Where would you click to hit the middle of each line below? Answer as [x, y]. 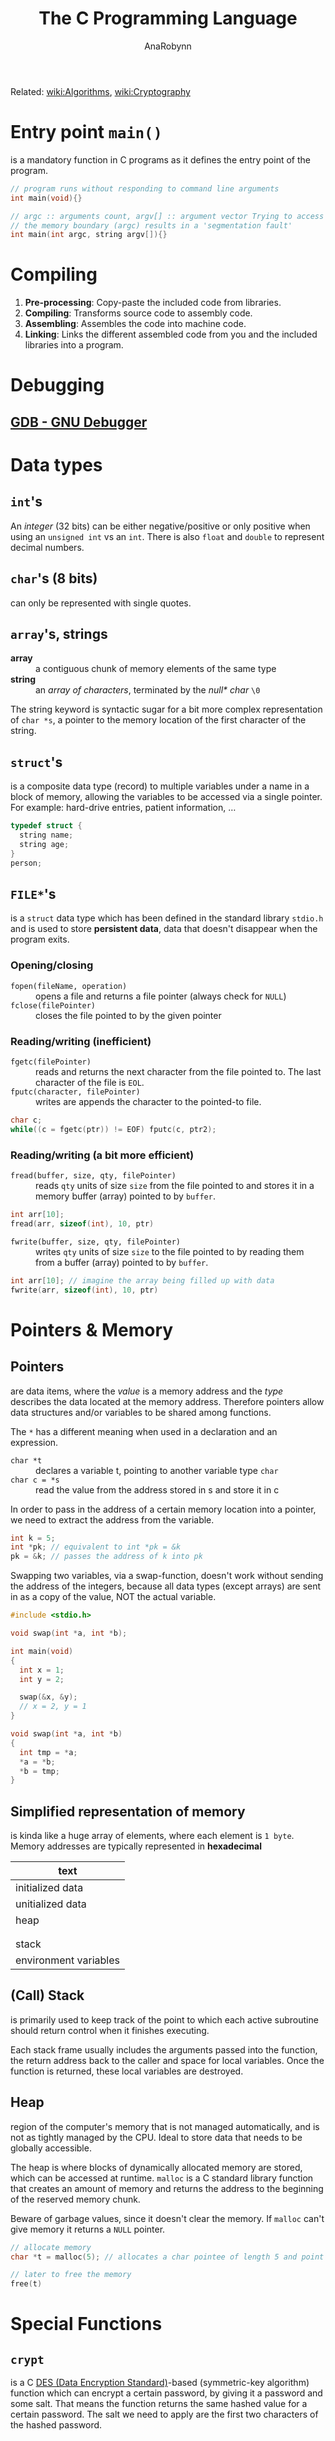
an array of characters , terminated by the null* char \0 [148, 690]
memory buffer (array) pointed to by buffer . [125, 1196]
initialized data [49, 1888]
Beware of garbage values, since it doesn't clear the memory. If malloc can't [167, 2218]
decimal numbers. [47, 547]
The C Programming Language [168, 18]
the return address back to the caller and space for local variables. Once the [167, 2060]
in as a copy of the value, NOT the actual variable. [113, 1597]
